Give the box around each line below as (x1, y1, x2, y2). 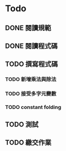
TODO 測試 (5, 120, 38, 128)
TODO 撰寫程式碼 (5, 60, 58, 69)
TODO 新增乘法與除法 (5, 76, 57, 83)
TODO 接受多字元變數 (5, 90, 57, 97)
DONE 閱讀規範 (5, 24, 52, 32)
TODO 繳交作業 (5, 138, 52, 147)
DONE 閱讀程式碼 (5, 42, 58, 50)
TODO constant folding (5, 104, 62, 111)
